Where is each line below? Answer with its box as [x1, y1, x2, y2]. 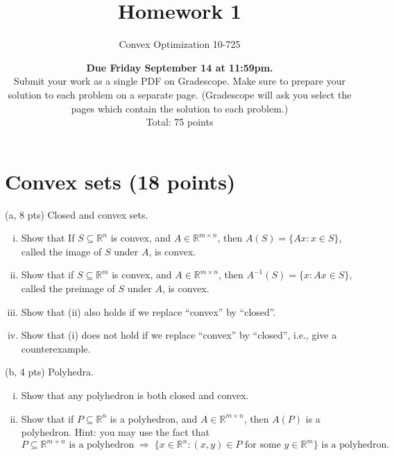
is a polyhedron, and [110, 411, 198, 425]
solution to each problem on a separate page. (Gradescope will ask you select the [8, 87, 352, 101]
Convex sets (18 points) [5, 167, 236, 195]
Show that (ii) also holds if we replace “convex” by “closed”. [21, 304, 276, 319]
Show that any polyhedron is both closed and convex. [21, 387, 249, 402]
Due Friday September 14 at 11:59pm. [86, 60, 273, 74]
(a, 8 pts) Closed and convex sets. [5, 207, 148, 221]
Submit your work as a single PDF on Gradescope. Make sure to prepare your [13, 74, 346, 88]
